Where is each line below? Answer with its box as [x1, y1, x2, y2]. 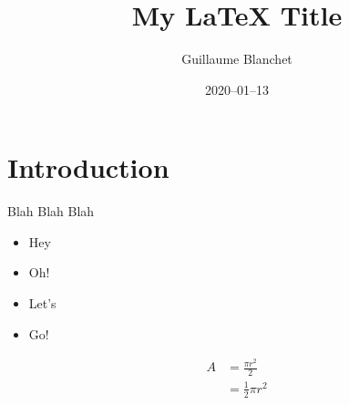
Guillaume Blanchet [181, 49, 293, 68]
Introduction [7, 149, 169, 186]
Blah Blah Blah [7, 202, 95, 221]
